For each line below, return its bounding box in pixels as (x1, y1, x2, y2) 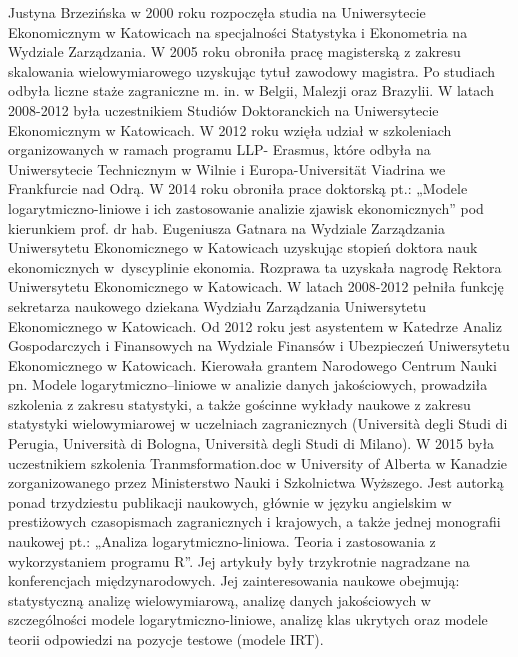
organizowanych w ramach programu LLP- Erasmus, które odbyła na (8, 139, 431, 160)
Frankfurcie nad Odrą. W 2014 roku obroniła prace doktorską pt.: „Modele (8, 178, 468, 199)
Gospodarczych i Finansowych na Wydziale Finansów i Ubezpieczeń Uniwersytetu (8, 335, 510, 356)
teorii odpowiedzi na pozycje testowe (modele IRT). (8, 629, 324, 649)
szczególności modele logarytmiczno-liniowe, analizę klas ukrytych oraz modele (8, 609, 488, 630)
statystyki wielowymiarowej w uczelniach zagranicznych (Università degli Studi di (8, 413, 508, 434)
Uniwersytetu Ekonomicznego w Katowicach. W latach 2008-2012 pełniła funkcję (8, 276, 504, 297)
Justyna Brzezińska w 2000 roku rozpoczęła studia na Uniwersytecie (8, 2, 426, 22)
